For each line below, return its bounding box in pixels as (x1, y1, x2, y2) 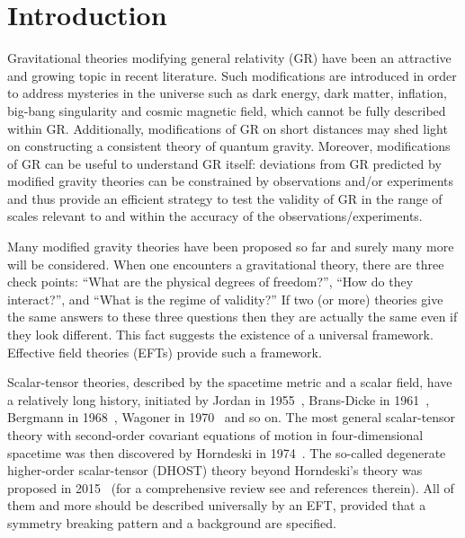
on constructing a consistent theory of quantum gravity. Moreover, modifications (7, 137, 451, 155)
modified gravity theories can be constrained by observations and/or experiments (7, 172, 454, 190)
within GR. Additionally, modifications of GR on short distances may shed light (7, 119, 448, 137)
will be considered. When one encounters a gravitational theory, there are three (7, 254, 444, 273)
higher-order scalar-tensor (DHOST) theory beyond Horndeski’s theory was (7, 461, 423, 480)
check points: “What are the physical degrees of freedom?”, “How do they (7, 272, 414, 291)
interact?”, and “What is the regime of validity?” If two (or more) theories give (7, 289, 443, 308)
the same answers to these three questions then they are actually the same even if (7, 307, 458, 326)
